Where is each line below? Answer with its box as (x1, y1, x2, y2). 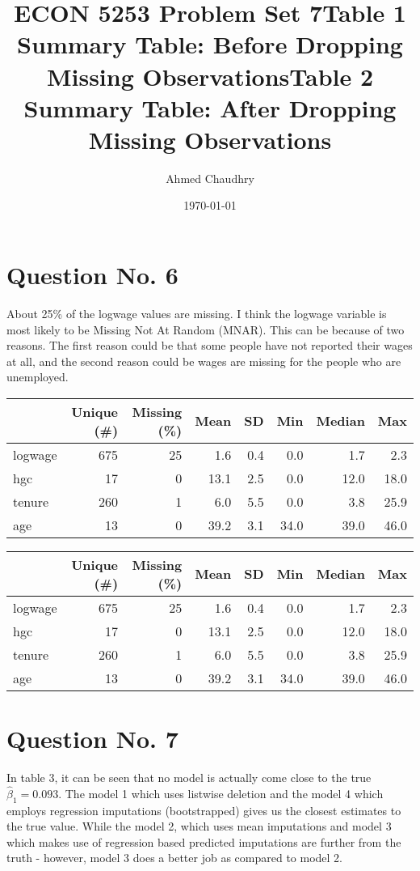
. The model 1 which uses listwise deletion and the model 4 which (58, 784, 384, 801)
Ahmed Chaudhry (166, 169, 254, 186)
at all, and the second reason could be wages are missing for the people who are (6, 352, 401, 369)
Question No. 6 (6, 258, 178, 291)
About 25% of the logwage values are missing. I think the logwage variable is (6, 305, 387, 321)
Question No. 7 (6, 722, 178, 755)
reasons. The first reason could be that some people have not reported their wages (6, 337, 413, 354)
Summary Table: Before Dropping (17, 28, 403, 61)
